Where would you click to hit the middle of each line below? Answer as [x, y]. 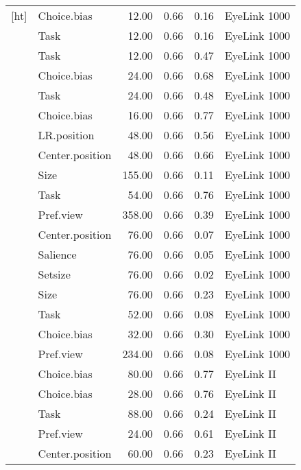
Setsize [54, 274]
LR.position [66, 135]
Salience [57, 254]
